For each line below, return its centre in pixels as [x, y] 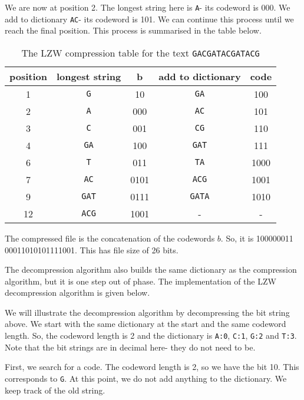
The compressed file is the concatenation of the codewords [110, 238]
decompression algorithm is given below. [77, 292]
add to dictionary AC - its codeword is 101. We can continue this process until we [149, 19]
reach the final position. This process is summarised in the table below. [133, 30]
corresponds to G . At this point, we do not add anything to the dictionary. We [146, 378]
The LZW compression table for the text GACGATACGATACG [141, 52]
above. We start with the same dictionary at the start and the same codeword [146, 324]
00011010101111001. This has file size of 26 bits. [92, 249]
